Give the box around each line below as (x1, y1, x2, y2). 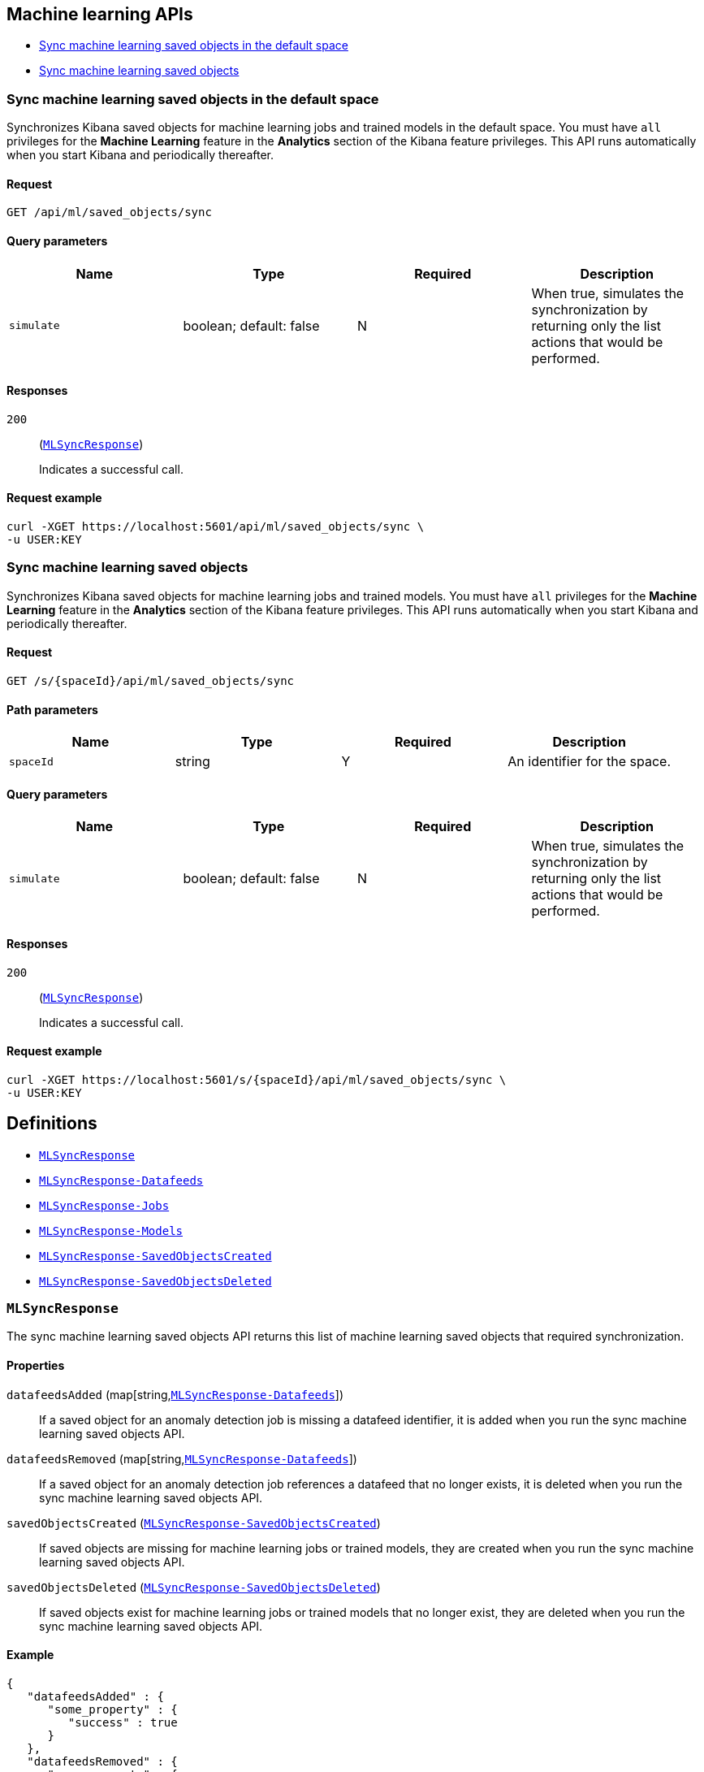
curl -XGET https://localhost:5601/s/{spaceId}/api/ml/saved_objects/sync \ (6, 1072, 507, 1086)
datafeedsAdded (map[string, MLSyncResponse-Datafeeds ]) (6, 1387, 344, 1402)
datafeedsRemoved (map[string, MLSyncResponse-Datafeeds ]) (6, 1451, 357, 1466)
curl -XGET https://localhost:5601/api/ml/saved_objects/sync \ (6, 520, 425, 534)
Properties (6, 1358, 65, 1373)
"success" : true (67, 1715, 178, 1729)
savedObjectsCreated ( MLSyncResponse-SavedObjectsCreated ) (6, 1515, 381, 1530)
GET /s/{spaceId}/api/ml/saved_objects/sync (6, 674, 295, 688)
